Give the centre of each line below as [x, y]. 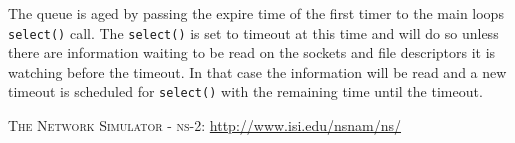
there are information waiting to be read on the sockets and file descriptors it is [252, 52]
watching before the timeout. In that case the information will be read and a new [257, 71]
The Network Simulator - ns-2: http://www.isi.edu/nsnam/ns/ [205, 125]
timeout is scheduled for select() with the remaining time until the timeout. [245, 91]
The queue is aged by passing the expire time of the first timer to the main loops [256, 13]
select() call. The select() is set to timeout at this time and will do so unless [253, 32]
